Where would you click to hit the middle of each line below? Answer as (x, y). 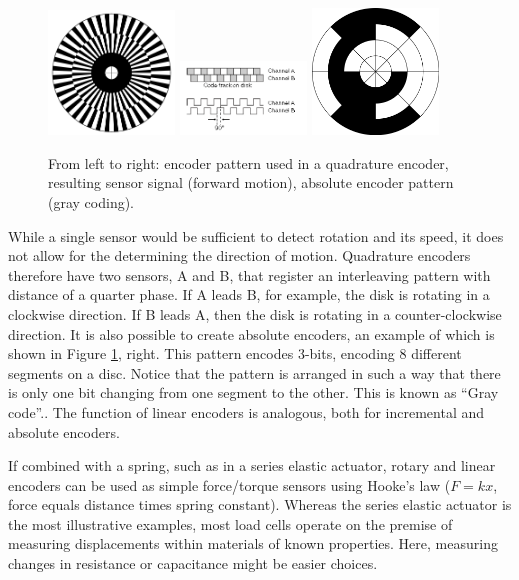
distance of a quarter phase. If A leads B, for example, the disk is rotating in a (249, 294)
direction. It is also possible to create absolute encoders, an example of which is (251, 333)
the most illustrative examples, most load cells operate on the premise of (230, 523)
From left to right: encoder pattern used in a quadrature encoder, (248, 162)
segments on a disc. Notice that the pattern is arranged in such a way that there (254, 372)
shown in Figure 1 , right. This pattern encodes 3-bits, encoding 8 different (235, 353)
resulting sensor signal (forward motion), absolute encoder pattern (251, 182)
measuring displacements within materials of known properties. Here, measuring (253, 543)
